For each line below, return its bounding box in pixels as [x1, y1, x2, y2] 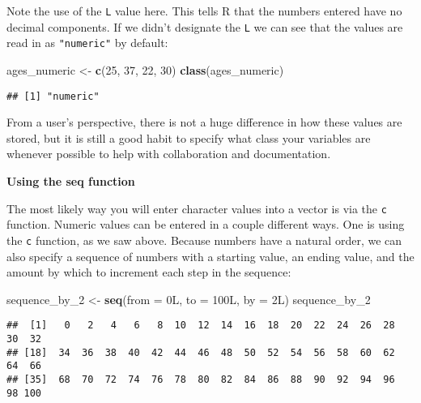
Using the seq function [6, 173, 135, 189]
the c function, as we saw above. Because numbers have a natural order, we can [6, 231, 402, 248]
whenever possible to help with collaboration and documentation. [6, 145, 331, 162]
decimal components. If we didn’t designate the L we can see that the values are [6, 18, 403, 35]
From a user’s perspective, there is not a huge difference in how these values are [6, 114, 402, 131]
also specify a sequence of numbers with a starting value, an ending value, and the [6, 247, 415, 264]
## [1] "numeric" [6, 90, 100, 102]
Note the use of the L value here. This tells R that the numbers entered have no [6, 2, 402, 19]
